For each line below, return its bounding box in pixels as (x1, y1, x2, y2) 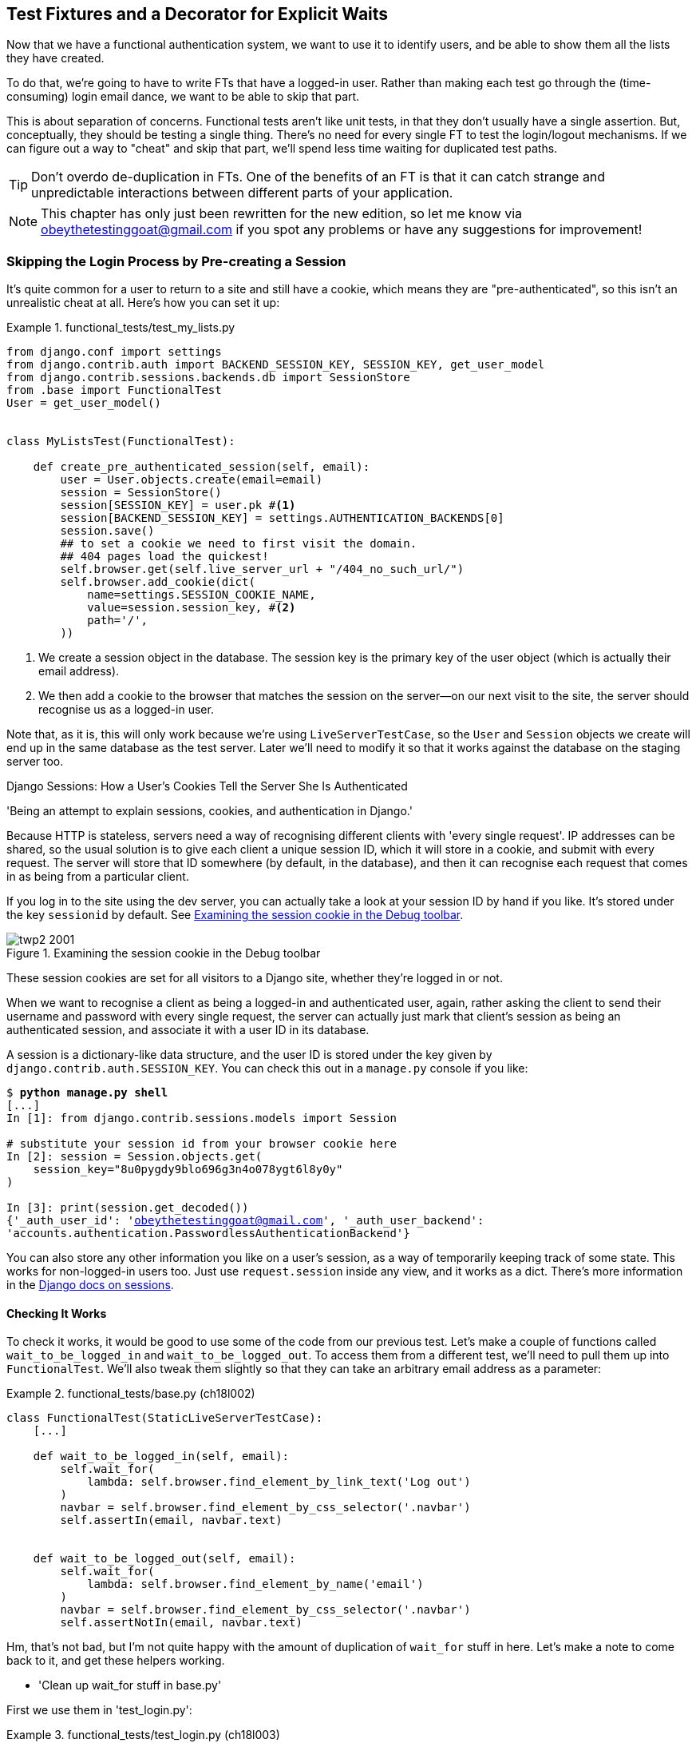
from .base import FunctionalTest (6, 384, 222, 397)
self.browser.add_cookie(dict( (60, 575, 255, 589)
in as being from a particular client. (6, 870, 189, 884)
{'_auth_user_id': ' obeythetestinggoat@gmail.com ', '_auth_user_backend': (6, 1214, 484, 1228)
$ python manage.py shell (6, 1086, 168, 1100)
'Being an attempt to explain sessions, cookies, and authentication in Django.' (6, 804, 413, 818)
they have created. (6, 51, 105, 66)
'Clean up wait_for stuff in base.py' (38, 1678, 222, 1693)
